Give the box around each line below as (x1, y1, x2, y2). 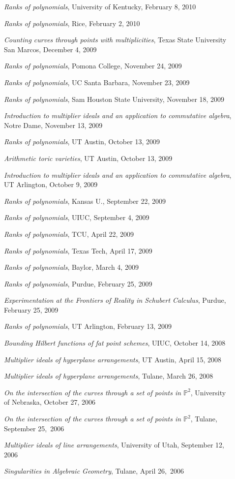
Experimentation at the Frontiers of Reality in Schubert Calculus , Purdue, (4, 295, 226, 305)
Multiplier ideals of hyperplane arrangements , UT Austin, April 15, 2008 (4, 354, 222, 364)
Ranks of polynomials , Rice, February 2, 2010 (4, 18, 140, 28)
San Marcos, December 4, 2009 (4, 44, 97, 54)
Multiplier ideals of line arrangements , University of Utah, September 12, (4, 440, 224, 450)
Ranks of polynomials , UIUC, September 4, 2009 (4, 212, 149, 223)
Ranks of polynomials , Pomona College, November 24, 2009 (4, 61, 182, 71)
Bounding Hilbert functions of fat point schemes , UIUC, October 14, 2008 (4, 338, 226, 348)
